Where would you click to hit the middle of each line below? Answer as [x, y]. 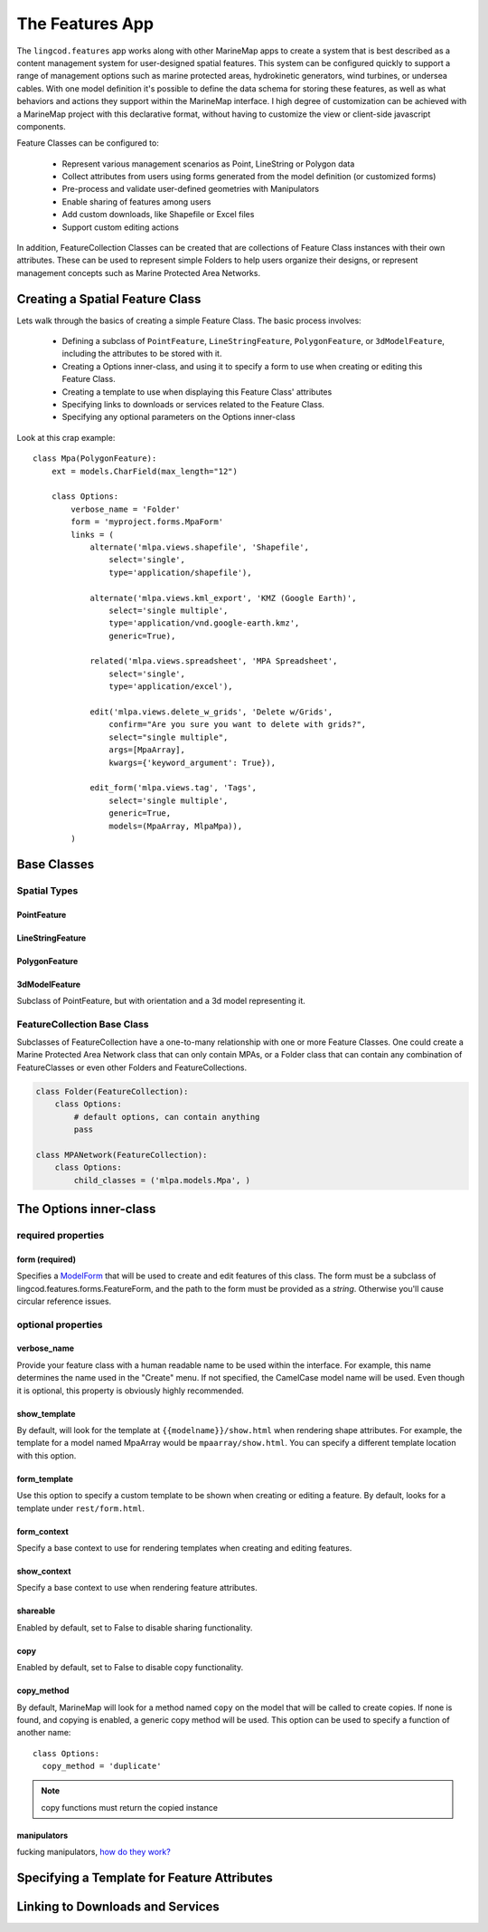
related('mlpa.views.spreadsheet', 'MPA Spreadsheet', [214, 661]
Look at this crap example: [66, 437]
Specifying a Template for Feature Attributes [145, 1878]
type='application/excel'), [171, 687]
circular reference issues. [64, 1301]
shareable [36, 1611]
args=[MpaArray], [147, 750]
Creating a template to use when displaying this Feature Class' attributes [197, 392]
